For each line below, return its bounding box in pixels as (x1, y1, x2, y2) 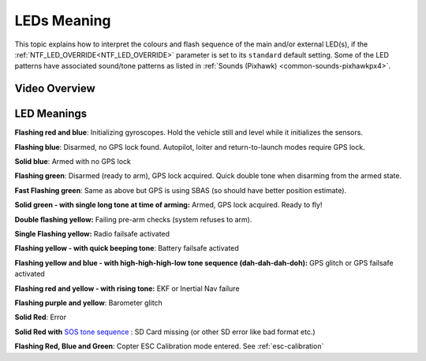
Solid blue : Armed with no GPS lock (14, 157, 132, 166)
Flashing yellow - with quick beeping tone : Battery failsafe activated (14, 244, 240, 253)
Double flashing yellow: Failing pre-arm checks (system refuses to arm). (14, 214, 252, 224)
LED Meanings (14, 107, 88, 121)
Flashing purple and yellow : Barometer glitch (14, 298, 163, 307)
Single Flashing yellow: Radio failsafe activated (14, 229, 170, 238)
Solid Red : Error (14, 312, 67, 322)
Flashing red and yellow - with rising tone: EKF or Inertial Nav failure (14, 284, 240, 293)
